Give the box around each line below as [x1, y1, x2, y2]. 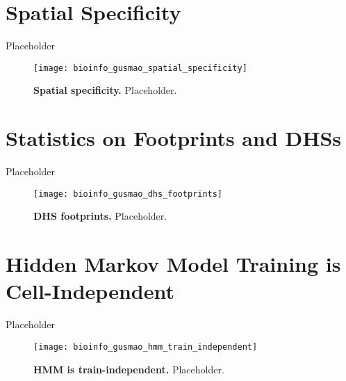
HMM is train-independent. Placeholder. [33, 362, 224, 376]
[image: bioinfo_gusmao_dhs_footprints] [33, 188, 223, 199]
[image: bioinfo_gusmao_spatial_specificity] [33, 63, 247, 73]
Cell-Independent [6, 277, 174, 305]
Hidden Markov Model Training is [6, 250, 341, 278]
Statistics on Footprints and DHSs [6, 124, 342, 152]
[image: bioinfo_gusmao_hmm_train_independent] [33, 341, 258, 352]
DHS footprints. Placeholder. [33, 209, 167, 223]
